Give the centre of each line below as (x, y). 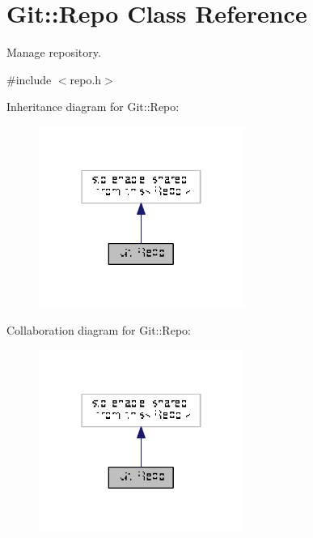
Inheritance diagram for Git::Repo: (93, 107)
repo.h (86, 79)
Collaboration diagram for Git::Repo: (99, 330)
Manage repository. (54, 52)
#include (29, 79)
